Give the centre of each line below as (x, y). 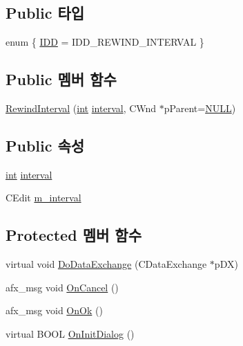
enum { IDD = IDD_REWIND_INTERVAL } (105, 42)
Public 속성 (45, 145)
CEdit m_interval (43, 198)
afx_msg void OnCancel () (62, 287)
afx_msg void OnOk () (54, 310)
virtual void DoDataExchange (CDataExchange (106, 264)
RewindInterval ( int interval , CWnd (81, 108)
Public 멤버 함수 (61, 79)
